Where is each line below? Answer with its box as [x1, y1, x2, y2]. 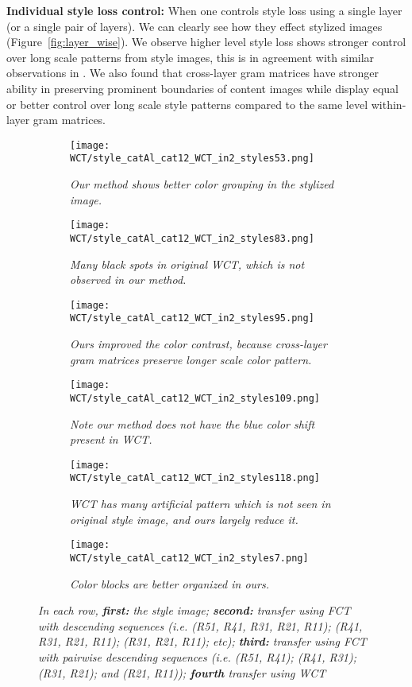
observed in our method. [70, 271, 187, 288]
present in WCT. [70, 431, 152, 448]
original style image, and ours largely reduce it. [70, 510, 298, 527]
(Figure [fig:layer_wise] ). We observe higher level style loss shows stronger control [6, 33, 406, 50]
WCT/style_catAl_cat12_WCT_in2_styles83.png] [70, 232, 314, 244]
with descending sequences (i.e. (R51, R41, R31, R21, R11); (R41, [38, 617, 363, 634]
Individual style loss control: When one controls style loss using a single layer [6, 2, 402, 18]
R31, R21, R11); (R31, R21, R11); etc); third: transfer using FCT [38, 633, 367, 650]
